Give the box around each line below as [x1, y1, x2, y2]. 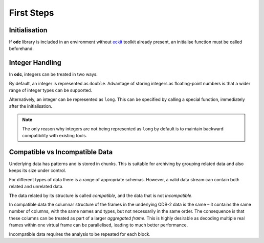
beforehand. [9, 46, 34, 51]
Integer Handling [9, 59, 62, 67]
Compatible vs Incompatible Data [9, 147, 113, 156]
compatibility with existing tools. [22, 133, 88, 139]
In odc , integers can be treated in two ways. [9, 72, 98, 77]
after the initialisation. [9, 103, 52, 109]
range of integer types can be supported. [9, 87, 92, 93]
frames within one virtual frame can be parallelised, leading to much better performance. [9, 222, 188, 228]
